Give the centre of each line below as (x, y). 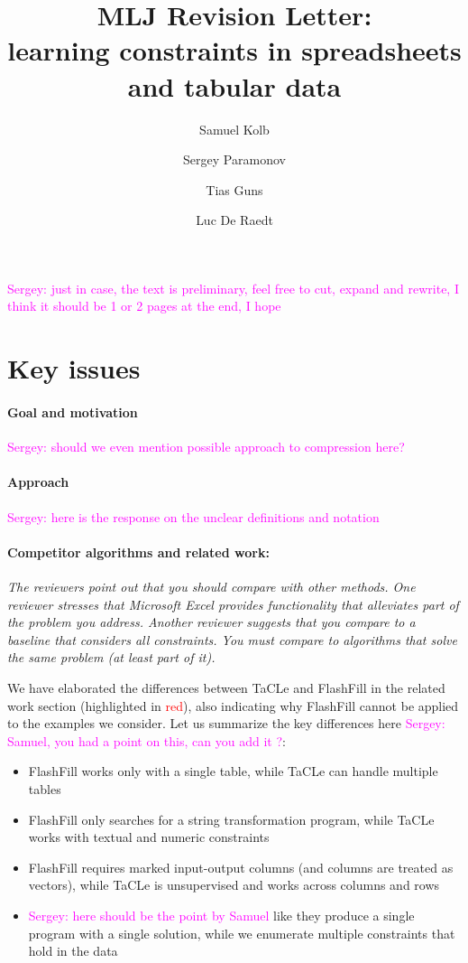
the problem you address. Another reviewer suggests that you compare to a (211, 622)
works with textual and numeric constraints (149, 837)
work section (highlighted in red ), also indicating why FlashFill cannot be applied (233, 705)
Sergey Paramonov (234, 159)
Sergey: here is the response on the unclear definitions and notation (193, 516)
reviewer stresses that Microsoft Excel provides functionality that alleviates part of (233, 604)
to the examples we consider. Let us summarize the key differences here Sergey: (226, 723)
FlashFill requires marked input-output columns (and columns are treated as (241, 867)
